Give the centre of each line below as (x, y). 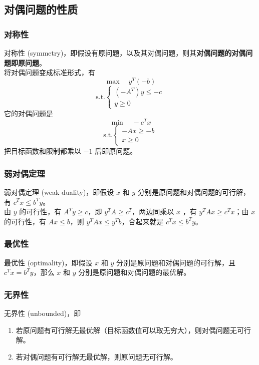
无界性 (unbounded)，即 (43, 313)
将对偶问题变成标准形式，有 (50, 72)
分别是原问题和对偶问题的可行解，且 (176, 262)
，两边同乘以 (153, 212)
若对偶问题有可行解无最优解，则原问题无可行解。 (96, 356)
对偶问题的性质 (41, 9)
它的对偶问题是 (29, 113)
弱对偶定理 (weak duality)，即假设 (59, 192)
